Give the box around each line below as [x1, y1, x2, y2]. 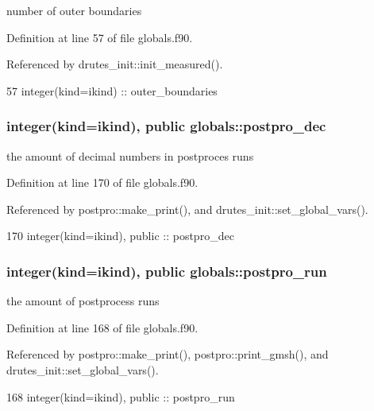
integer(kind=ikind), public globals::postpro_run [6, 261, 327, 281]
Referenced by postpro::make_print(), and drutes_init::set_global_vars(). [6, 200, 368, 217]
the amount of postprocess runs [6, 293, 160, 309]
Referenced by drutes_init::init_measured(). [6, 56, 223, 72]
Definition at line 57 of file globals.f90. [6, 29, 193, 45]
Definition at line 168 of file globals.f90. [6, 319, 199, 335]
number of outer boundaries [6, 2, 142, 18]
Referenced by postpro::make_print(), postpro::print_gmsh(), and [6, 346, 329, 363]
